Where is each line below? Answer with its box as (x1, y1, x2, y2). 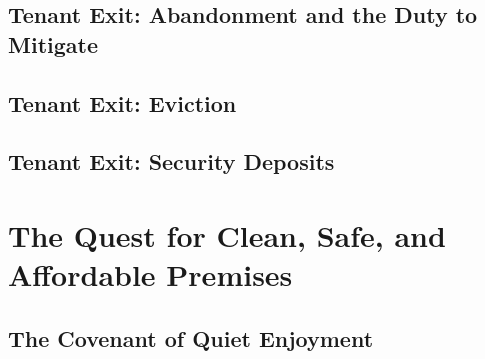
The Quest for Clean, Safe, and (8, 214, 446, 255)
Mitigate (8, 28, 98, 59)
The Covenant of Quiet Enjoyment (8, 322, 374, 353)
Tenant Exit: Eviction (8, 87, 237, 118)
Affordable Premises (8, 254, 293, 295)
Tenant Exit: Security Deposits (8, 146, 335, 177)
